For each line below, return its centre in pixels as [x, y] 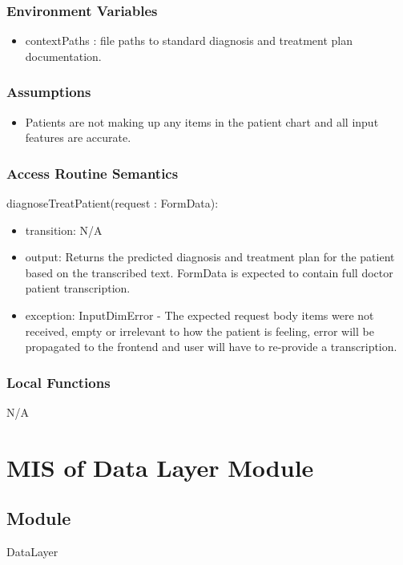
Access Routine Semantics [93, 173]
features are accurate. [78, 137]
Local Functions [58, 382]
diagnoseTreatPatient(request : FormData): [113, 203]
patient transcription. [78, 288]
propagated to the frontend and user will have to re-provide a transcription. [211, 347]
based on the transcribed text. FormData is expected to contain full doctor [209, 272]
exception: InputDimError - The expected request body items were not [199, 315]
